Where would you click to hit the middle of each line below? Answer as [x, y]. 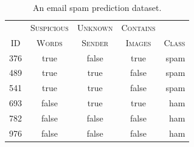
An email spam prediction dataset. [97, 7]
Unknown [95, 27]
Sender [95, 42]
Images [138, 42]
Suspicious [50, 27]
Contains [138, 27]
